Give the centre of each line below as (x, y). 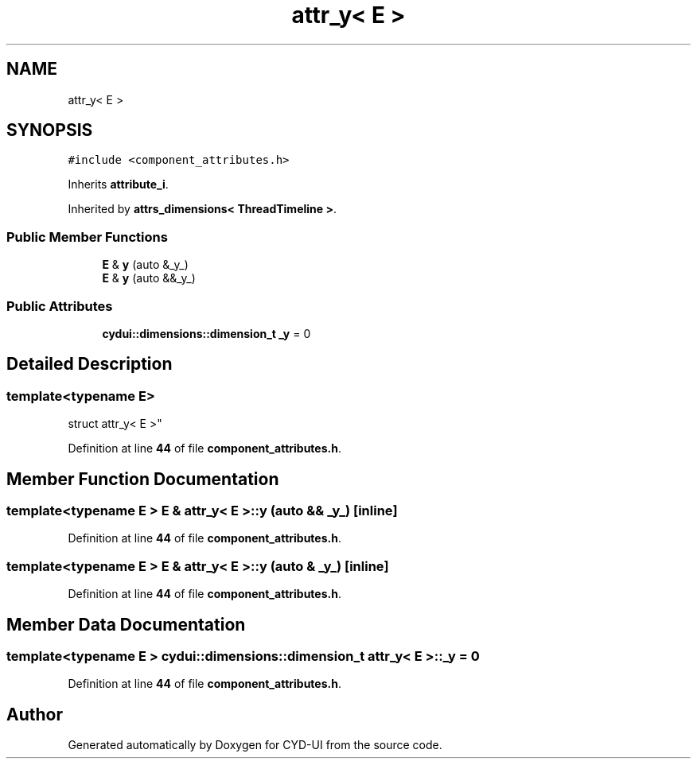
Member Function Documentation (143, 479)
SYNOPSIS (50, 130)
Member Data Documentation (126, 624)
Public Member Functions (87, 237)
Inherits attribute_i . (118, 184)
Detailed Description (90, 364)
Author (35, 714)
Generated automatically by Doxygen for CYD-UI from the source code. (255, 745)
